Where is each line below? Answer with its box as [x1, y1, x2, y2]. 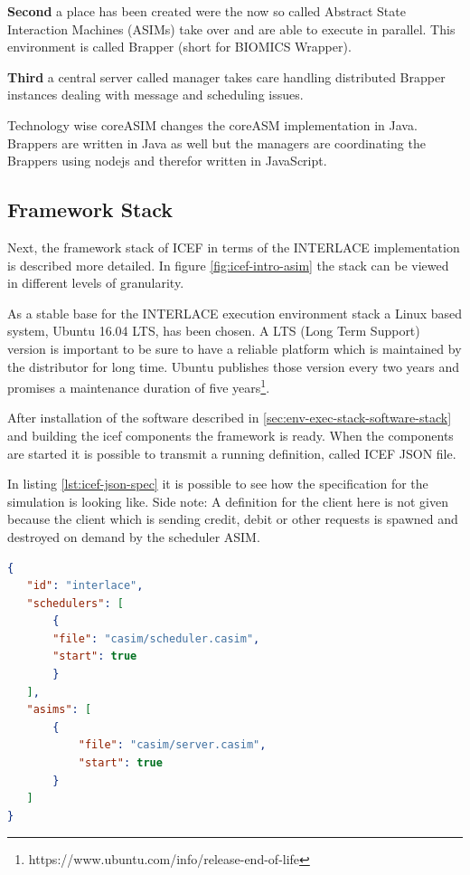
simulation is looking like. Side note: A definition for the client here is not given [7, 491, 448, 510]
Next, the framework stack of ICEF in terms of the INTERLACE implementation [7, 237, 460, 256]
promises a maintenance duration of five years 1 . [7, 376, 270, 396]
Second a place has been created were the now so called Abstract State [7, 2, 406, 20]
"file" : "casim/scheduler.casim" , [52, 632, 260, 645]
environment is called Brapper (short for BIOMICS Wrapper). [7, 37, 352, 56]
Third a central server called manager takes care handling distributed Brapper [7, 67, 446, 86]
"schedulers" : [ [26, 596, 124, 610]
